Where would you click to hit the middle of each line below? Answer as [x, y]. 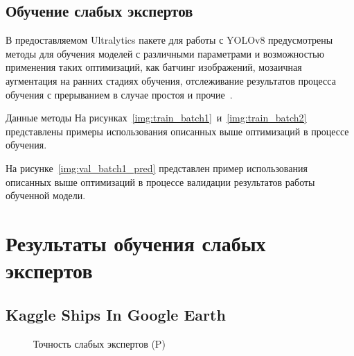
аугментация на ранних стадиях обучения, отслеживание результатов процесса [171, 80]
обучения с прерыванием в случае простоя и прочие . [119, 94]
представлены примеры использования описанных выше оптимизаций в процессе [177, 131]
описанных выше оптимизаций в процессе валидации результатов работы [160, 181]
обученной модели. [46, 195]
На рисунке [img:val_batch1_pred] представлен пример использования [157, 168]
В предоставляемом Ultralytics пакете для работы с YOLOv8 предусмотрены [169, 40]
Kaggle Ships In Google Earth [116, 314]
